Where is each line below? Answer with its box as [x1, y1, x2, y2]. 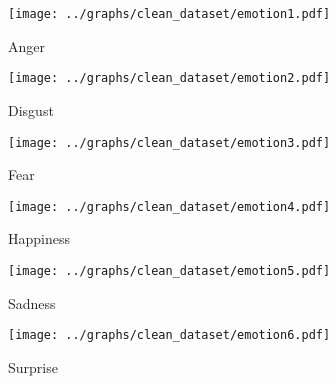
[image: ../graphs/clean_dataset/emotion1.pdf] [8, 7, 331, 21]
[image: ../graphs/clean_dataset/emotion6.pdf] [8, 328, 331, 343]
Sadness [8, 292, 56, 313]
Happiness [8, 228, 70, 249]
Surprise [8, 356, 58, 377]
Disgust [8, 99, 54, 120]
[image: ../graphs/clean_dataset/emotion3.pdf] [8, 135, 331, 150]
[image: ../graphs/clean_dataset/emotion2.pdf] [8, 71, 331, 86]
